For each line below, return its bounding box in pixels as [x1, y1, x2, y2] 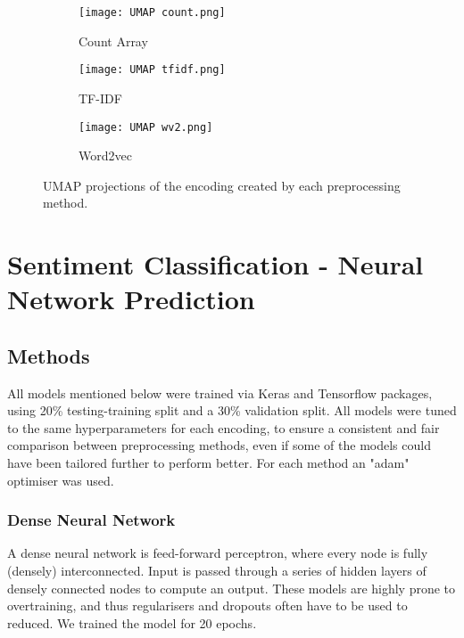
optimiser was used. [7, 470, 114, 489]
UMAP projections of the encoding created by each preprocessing [43, 176, 401, 194]
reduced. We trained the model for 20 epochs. [7, 613, 257, 632]
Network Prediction [7, 281, 255, 317]
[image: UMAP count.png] [79, 6, 226, 19]
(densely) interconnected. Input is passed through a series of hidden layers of [7, 561, 427, 580]
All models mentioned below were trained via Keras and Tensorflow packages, [7, 383, 433, 402]
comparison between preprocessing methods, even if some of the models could [7, 436, 431, 454]
